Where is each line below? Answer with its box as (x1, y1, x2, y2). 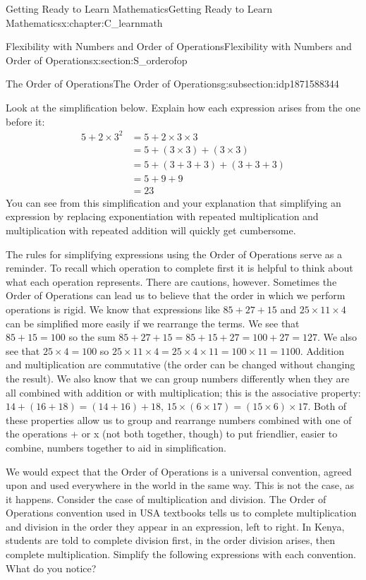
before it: (6, 114, 45, 128)
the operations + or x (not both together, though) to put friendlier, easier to (6, 426, 338, 441)
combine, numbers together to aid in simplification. (6, 440, 226, 454)
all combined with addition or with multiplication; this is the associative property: (6, 385, 361, 399)
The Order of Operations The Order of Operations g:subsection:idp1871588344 (6, 76, 339, 91)
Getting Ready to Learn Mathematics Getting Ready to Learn (6, 1, 272, 16)
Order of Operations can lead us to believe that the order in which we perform (6, 288, 346, 303)
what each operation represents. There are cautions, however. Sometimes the (6, 274, 337, 289)
